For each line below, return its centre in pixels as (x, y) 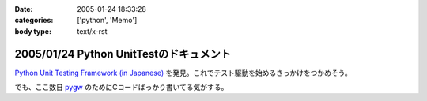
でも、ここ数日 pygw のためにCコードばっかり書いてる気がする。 (121, 88)
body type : (33, 31)
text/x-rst (92, 31)
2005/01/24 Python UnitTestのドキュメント (123, 54)
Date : (24, 9)
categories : (34, 21)
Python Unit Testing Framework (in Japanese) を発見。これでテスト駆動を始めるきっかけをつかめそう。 (183, 73)
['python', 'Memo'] (107, 21)
